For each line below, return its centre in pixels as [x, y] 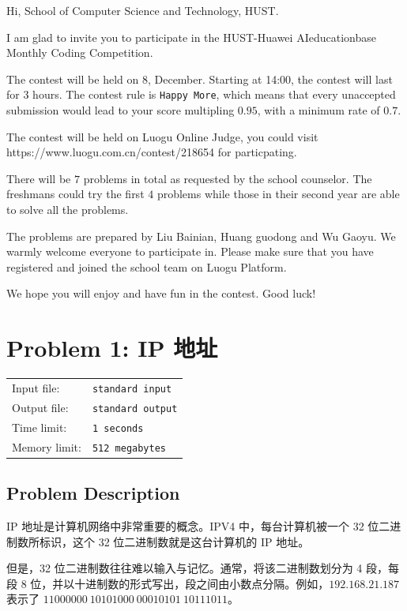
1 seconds [118, 428]
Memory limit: [47, 446]
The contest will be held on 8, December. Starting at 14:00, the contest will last [200, 79]
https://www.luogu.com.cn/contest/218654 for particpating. [152, 152]
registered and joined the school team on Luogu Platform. [147, 266]
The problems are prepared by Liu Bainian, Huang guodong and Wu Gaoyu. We [201, 236]
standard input [132, 389]
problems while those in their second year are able [278, 194]
